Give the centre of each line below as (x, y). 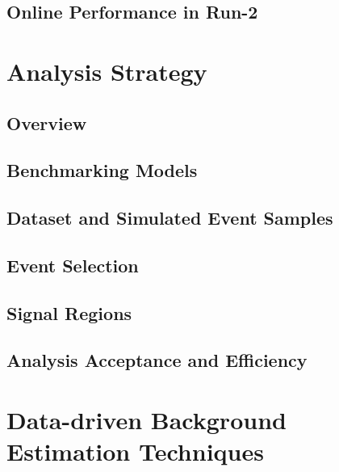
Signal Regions (69, 312)
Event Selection (73, 265)
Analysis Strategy (107, 71)
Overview (47, 122)
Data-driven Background (146, 420)
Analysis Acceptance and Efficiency (157, 360)
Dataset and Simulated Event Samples (170, 218)
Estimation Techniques (135, 451)
